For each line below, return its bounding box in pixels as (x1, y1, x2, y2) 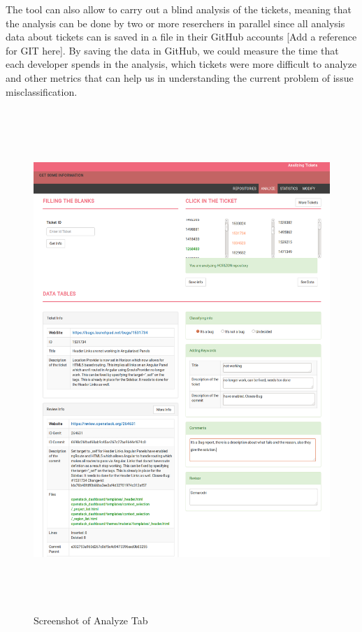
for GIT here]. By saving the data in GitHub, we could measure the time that (6, 43, 339, 57)
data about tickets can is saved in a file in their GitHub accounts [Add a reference (6, 29, 357, 44)
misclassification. (6, 84, 78, 99)
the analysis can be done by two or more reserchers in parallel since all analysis (6, 15, 345, 30)
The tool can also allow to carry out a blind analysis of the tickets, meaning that (6, 2, 352, 16)
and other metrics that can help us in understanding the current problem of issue (6, 70, 354, 85)
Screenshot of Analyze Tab (34, 612, 148, 627)
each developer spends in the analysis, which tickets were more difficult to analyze (6, 57, 357, 71)
